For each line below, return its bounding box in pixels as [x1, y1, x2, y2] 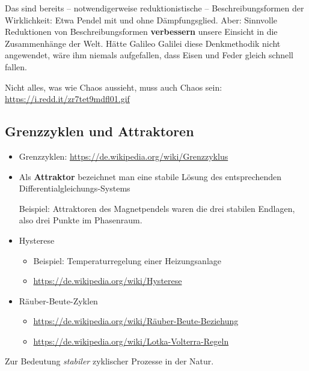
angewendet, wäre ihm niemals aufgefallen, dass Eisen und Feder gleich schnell [5, 49, 293, 61]
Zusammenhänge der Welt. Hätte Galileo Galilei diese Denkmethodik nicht [5, 37, 281, 49]
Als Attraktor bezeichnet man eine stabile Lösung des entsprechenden [19, 170, 282, 182]
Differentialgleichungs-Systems [19, 182, 130, 195]
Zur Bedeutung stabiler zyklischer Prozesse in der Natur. [5, 355, 214, 367]
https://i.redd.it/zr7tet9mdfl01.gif [5, 92, 130, 105]
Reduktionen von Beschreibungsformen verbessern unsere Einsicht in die [5, 25, 278, 38]
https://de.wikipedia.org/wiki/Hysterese [33, 274, 182, 287]
